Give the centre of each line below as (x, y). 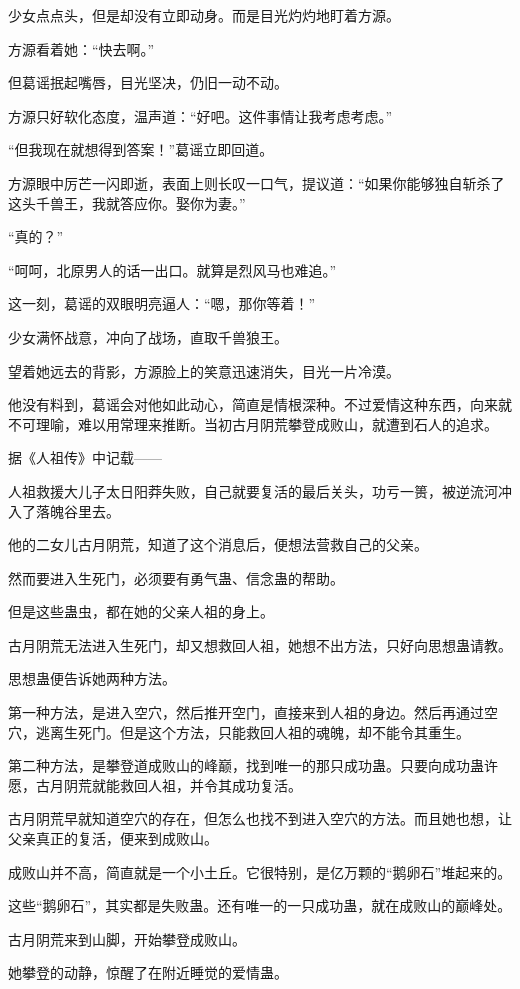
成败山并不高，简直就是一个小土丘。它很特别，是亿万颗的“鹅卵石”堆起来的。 (260, 871)
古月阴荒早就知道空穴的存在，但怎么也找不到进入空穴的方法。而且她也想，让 (260, 818)
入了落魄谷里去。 (64, 510)
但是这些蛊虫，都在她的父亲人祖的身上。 (141, 611)
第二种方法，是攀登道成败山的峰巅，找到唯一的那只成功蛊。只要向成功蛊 (246, 765)
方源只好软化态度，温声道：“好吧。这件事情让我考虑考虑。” (200, 115)
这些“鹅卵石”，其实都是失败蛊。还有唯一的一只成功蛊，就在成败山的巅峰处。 (260, 905)
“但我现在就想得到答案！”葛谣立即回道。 (141, 149)
